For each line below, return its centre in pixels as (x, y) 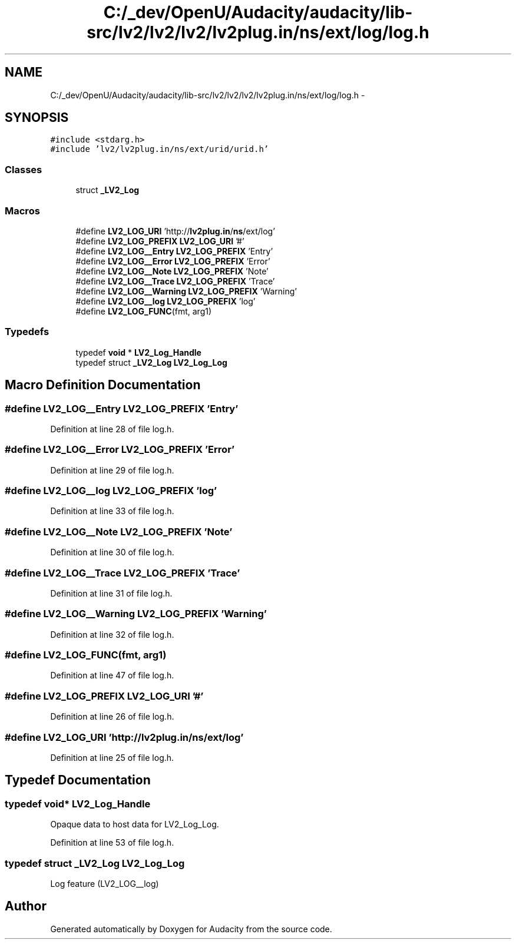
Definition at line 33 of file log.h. (112, 511)
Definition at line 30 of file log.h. (112, 552)
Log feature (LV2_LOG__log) (105, 883)
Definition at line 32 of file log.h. (112, 634)
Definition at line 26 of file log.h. (112, 717)
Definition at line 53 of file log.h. (112, 843)
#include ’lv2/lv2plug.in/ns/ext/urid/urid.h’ (160, 149)
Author (26, 906)
